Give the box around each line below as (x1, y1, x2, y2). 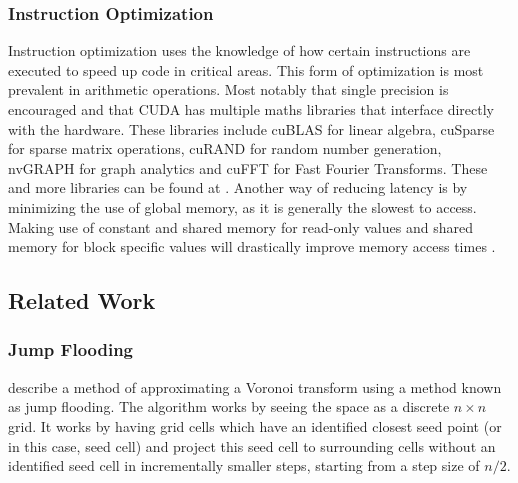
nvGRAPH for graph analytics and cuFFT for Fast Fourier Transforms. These (8, 157, 488, 178)
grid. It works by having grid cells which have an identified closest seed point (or (8, 415, 502, 436)
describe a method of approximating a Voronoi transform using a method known (8, 376, 502, 397)
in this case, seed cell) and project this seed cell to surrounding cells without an (8, 435, 496, 456)
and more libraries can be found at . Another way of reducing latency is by (8, 177, 468, 198)
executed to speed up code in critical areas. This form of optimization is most (8, 59, 484, 80)
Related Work (8, 285, 156, 316)
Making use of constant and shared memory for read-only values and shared (8, 216, 473, 237)
